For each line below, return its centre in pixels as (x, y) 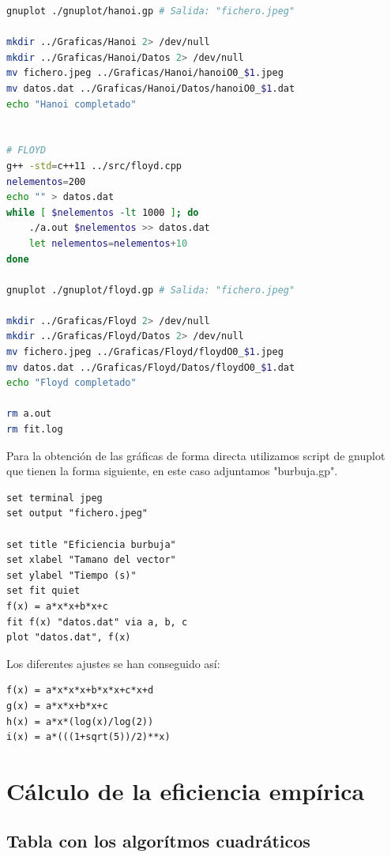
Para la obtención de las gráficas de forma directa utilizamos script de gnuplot (196, 455)
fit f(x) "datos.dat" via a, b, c (97, 622)
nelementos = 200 (46, 181)
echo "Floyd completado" (71, 383)
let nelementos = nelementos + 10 (108, 243)
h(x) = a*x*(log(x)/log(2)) (80, 721)
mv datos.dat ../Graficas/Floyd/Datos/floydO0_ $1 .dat (151, 367)
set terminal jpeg (55, 498)
